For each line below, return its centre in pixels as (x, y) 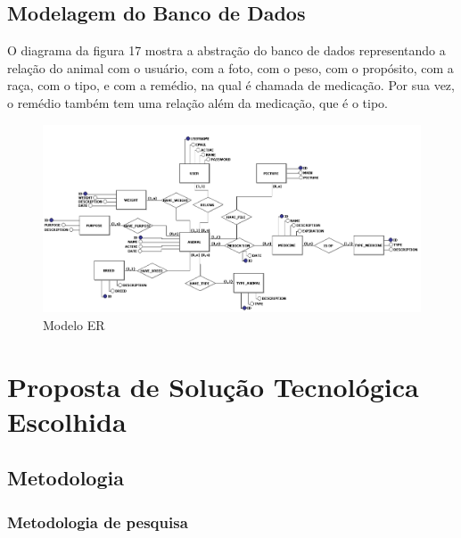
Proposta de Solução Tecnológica (213, 386)
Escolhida (67, 421)
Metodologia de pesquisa (98, 521)
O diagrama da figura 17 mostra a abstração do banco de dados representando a (226, 50)
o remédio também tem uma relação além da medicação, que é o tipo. (198, 102)
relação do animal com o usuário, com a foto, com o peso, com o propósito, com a (230, 67)
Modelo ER (74, 324)
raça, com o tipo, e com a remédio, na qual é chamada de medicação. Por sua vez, (231, 85)
